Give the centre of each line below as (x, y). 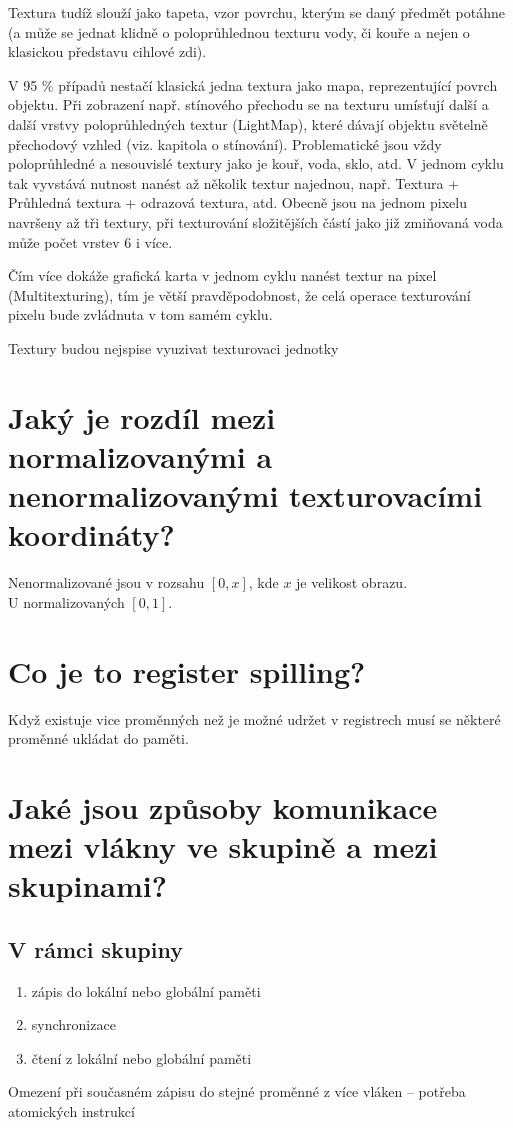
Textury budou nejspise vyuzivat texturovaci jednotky (173, 347)
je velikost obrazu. (352, 582)
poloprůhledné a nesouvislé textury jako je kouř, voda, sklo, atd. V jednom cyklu (256, 163)
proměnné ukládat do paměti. (98, 738)
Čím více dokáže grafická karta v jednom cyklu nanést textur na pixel (222, 275)
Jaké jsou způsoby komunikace (223, 806)
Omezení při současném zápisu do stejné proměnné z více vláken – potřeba (237, 1091)
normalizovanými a (140, 455)
